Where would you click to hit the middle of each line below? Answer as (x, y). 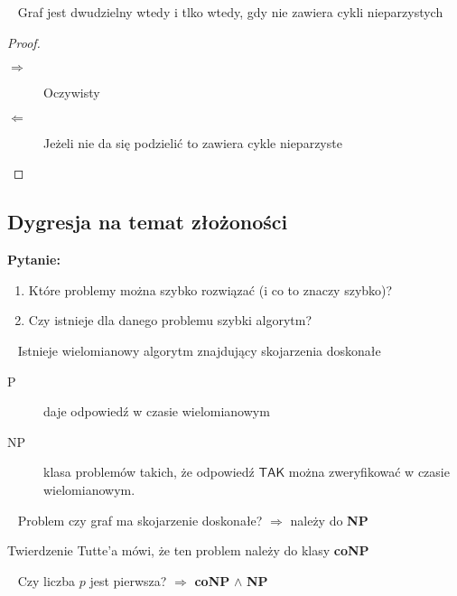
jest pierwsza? (128, 580)
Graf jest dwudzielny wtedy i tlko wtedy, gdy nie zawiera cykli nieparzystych (230, 12)
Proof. (24, 42)
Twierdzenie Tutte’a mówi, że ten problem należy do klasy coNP (188, 550)
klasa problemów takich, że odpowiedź (149, 472)
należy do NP (329, 520)
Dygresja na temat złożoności (148, 222)
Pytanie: (34, 260)
